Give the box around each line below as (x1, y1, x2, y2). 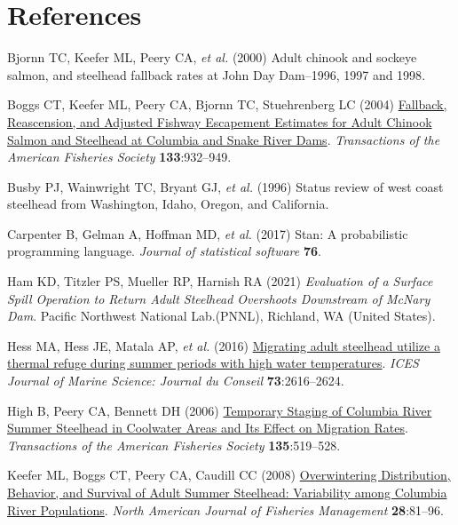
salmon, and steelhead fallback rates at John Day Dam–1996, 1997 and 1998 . (7, 65, 426, 84)
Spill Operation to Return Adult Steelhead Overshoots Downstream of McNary (7, 289, 430, 307)
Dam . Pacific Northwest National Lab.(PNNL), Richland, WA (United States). (7, 306, 436, 325)
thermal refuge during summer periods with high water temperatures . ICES (7, 354, 419, 372)
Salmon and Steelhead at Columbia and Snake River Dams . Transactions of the (7, 130, 440, 148)
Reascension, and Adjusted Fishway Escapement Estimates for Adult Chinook (7, 112, 432, 131)
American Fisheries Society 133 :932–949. (7, 147, 232, 166)
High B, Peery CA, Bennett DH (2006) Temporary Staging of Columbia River (7, 401, 432, 419)
